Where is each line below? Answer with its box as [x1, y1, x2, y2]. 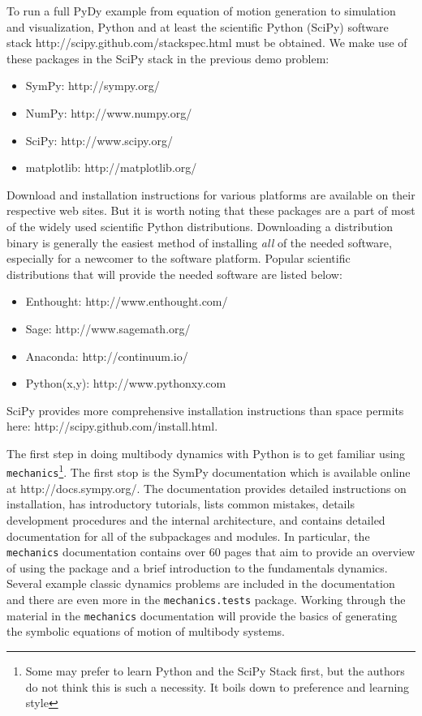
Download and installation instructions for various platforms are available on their [6, 186, 416, 203]
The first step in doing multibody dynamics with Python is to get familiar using [6, 444, 406, 461]
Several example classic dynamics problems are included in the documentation [6, 575, 395, 592]
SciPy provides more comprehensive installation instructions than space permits [6, 401, 404, 418]
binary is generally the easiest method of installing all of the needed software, [6, 234, 392, 251]
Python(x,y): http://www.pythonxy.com [25, 375, 226, 392]
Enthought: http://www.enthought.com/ [25, 293, 228, 310]
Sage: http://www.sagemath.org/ [25, 319, 191, 337]
